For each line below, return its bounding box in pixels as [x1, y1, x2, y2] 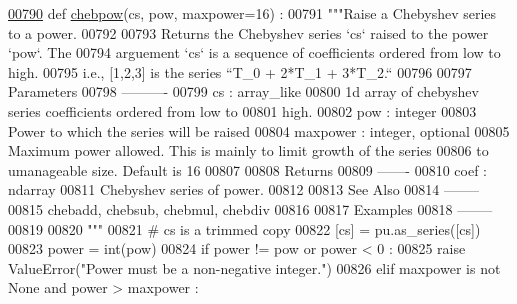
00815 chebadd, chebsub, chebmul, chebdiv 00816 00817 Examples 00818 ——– [8, 198, 493, 219]
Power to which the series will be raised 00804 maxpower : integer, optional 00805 [8, 120, 510, 141]
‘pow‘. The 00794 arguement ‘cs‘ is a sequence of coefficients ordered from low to [8, 42, 501, 63]
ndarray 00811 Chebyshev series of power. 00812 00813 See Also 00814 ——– [8, 179, 480, 200]
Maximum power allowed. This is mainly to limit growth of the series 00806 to [8, 140, 489, 161]
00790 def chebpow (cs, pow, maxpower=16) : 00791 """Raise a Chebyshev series [8, 3, 497, 23]
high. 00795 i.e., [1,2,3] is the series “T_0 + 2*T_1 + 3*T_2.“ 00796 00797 [8, 61, 472, 82]
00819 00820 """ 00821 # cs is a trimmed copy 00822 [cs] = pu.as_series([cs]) [8, 218, 481, 239]
